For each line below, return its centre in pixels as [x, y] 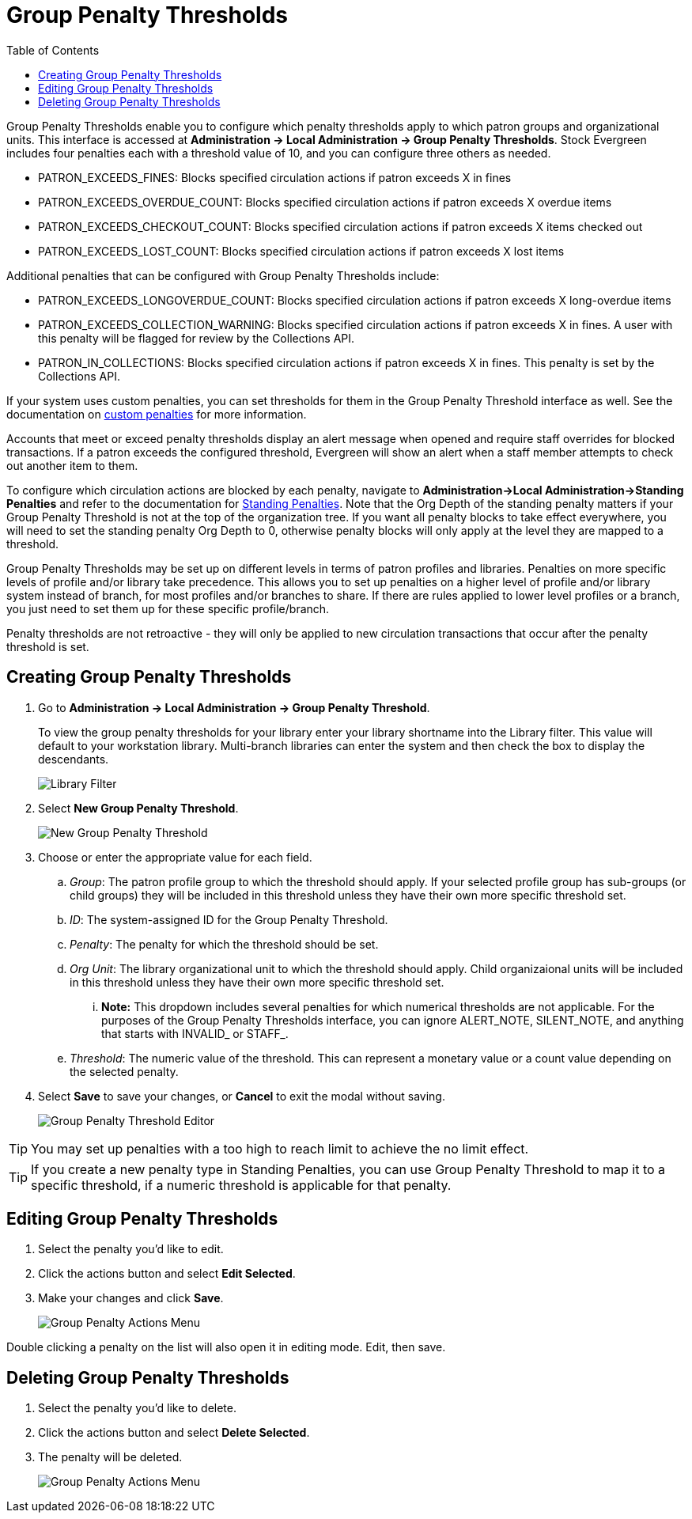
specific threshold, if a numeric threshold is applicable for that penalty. [241, 1185]
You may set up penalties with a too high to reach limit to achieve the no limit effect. [280, 1148]
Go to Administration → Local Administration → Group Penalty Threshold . [234, 707]
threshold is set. [48, 646]
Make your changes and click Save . [131, 1298]
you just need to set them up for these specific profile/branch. [168, 608]
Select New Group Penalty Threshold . [138, 808]
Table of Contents [53, 50]
